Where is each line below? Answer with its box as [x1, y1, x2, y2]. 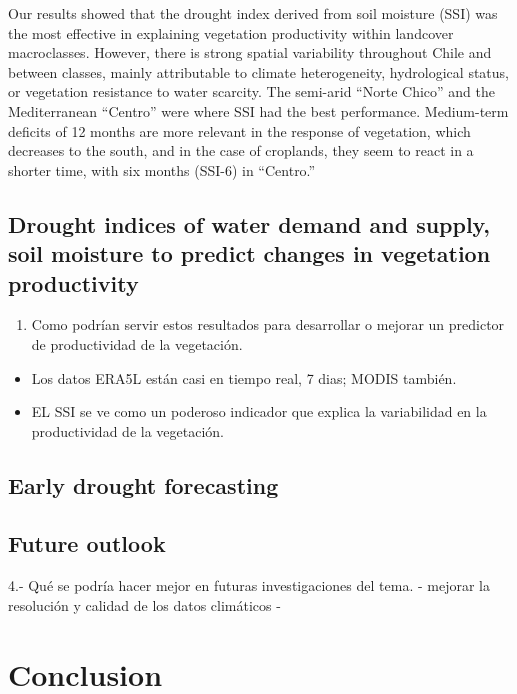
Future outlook [8, 528, 166, 559]
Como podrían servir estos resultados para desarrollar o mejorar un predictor [31, 314, 505, 335]
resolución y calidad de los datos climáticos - [8, 594, 281, 615]
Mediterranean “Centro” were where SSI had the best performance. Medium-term [8, 100, 509, 121]
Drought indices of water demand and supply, [8, 208, 491, 239]
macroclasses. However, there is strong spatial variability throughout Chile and [8, 42, 492, 63]
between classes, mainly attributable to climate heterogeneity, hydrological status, [8, 61, 509, 82]
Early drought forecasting [8, 469, 279, 500]
